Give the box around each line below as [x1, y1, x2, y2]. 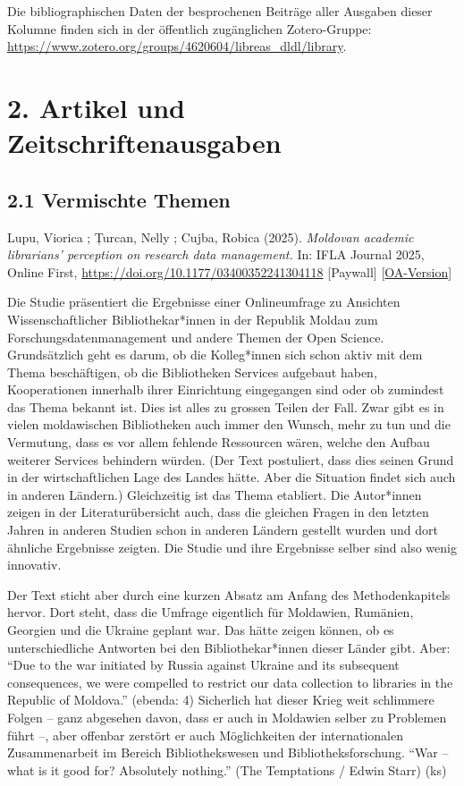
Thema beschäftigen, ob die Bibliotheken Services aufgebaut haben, [7, 362, 377, 381]
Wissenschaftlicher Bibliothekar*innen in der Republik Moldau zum [7, 309, 378, 328]
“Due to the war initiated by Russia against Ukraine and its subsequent [7, 655, 400, 674]
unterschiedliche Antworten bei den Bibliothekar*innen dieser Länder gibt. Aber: [7, 638, 451, 656]
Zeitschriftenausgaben [7, 124, 282, 161]
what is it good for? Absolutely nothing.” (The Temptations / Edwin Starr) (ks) [7, 760, 447, 779]
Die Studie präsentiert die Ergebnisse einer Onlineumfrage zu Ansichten [7, 292, 401, 311]
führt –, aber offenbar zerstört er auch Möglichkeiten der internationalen [7, 725, 403, 744]
